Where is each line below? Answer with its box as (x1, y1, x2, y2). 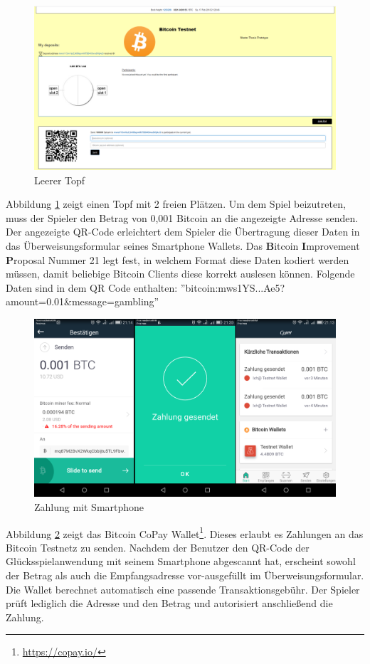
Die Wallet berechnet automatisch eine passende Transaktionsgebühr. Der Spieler (6, 581, 360, 596)
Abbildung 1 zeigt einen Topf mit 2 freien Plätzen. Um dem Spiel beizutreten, (6, 196, 346, 211)
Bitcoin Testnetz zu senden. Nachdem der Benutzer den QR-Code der (6, 539, 310, 554)
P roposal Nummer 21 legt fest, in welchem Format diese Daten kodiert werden (6, 252, 349, 267)
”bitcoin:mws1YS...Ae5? (180, 280, 285, 295)
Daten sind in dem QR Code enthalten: (6, 280, 178, 295)
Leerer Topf (34, 172, 85, 187)
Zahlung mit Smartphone (34, 499, 144, 514)
